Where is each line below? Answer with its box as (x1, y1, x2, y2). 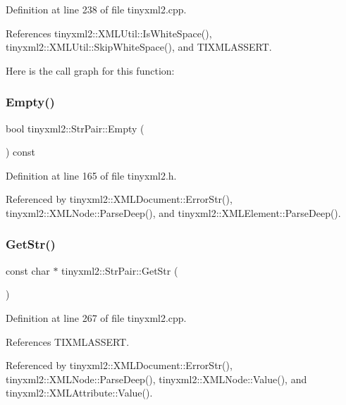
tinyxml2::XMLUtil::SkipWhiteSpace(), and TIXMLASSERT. (6, 39, 272, 54)
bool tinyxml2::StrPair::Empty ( (6, 120, 144, 135)
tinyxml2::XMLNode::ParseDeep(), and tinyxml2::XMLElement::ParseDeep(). (6, 205, 341, 220)
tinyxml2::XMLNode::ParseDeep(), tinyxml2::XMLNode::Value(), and (6, 371, 307, 386)
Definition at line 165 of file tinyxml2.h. (6, 168, 177, 182)
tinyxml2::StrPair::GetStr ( (61, 263, 178, 278)
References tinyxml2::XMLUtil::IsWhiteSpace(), (6, 25, 212, 40)
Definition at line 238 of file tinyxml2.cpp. (6, 2, 187, 16)
